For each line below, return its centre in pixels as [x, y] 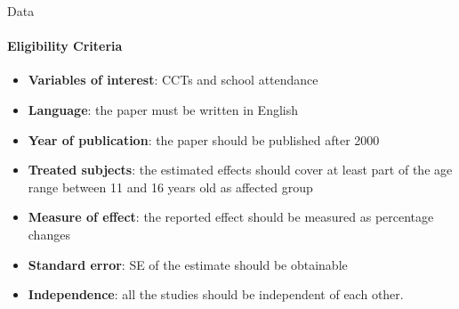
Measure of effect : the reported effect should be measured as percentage [231, 217]
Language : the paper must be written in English [163, 109]
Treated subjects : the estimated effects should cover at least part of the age [240, 170]
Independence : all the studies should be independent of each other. [216, 294]
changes [49, 234]
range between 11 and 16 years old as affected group [170, 187]
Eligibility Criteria [65, 46]
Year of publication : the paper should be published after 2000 [204, 139]
